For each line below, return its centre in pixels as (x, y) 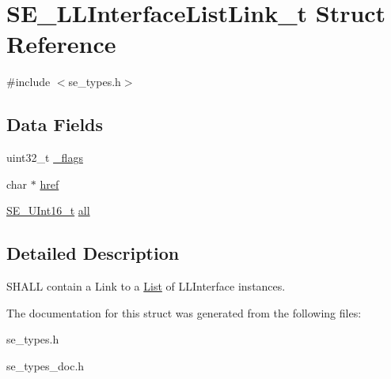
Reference (61, 44)
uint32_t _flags (45, 158)
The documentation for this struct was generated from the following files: (184, 312)
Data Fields (55, 124)
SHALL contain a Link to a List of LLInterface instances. (146, 286)
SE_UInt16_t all (48, 210)
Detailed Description (93, 253)
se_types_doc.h (46, 365)
